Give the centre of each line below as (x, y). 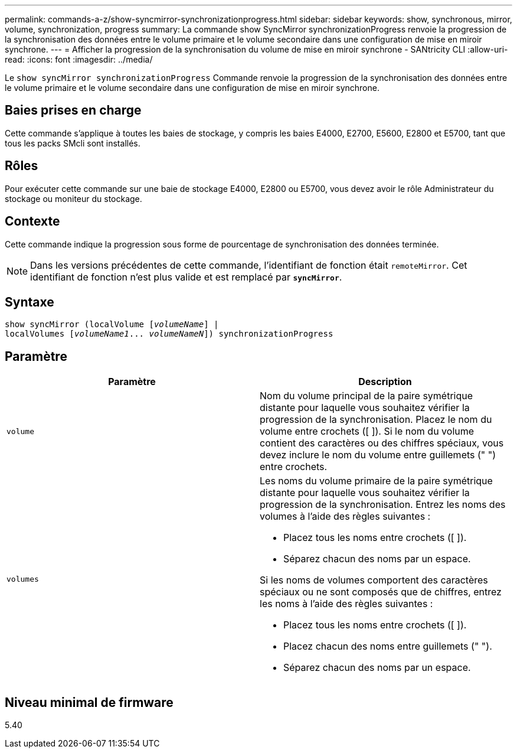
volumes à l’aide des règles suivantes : (345, 516)
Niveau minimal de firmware (89, 702)
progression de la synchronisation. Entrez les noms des (383, 505)
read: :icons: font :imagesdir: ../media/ (79, 59)
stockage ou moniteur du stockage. (73, 198)
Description (385, 382)
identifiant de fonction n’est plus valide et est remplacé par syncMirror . (186, 277)
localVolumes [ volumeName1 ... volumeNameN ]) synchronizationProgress (169, 334)
